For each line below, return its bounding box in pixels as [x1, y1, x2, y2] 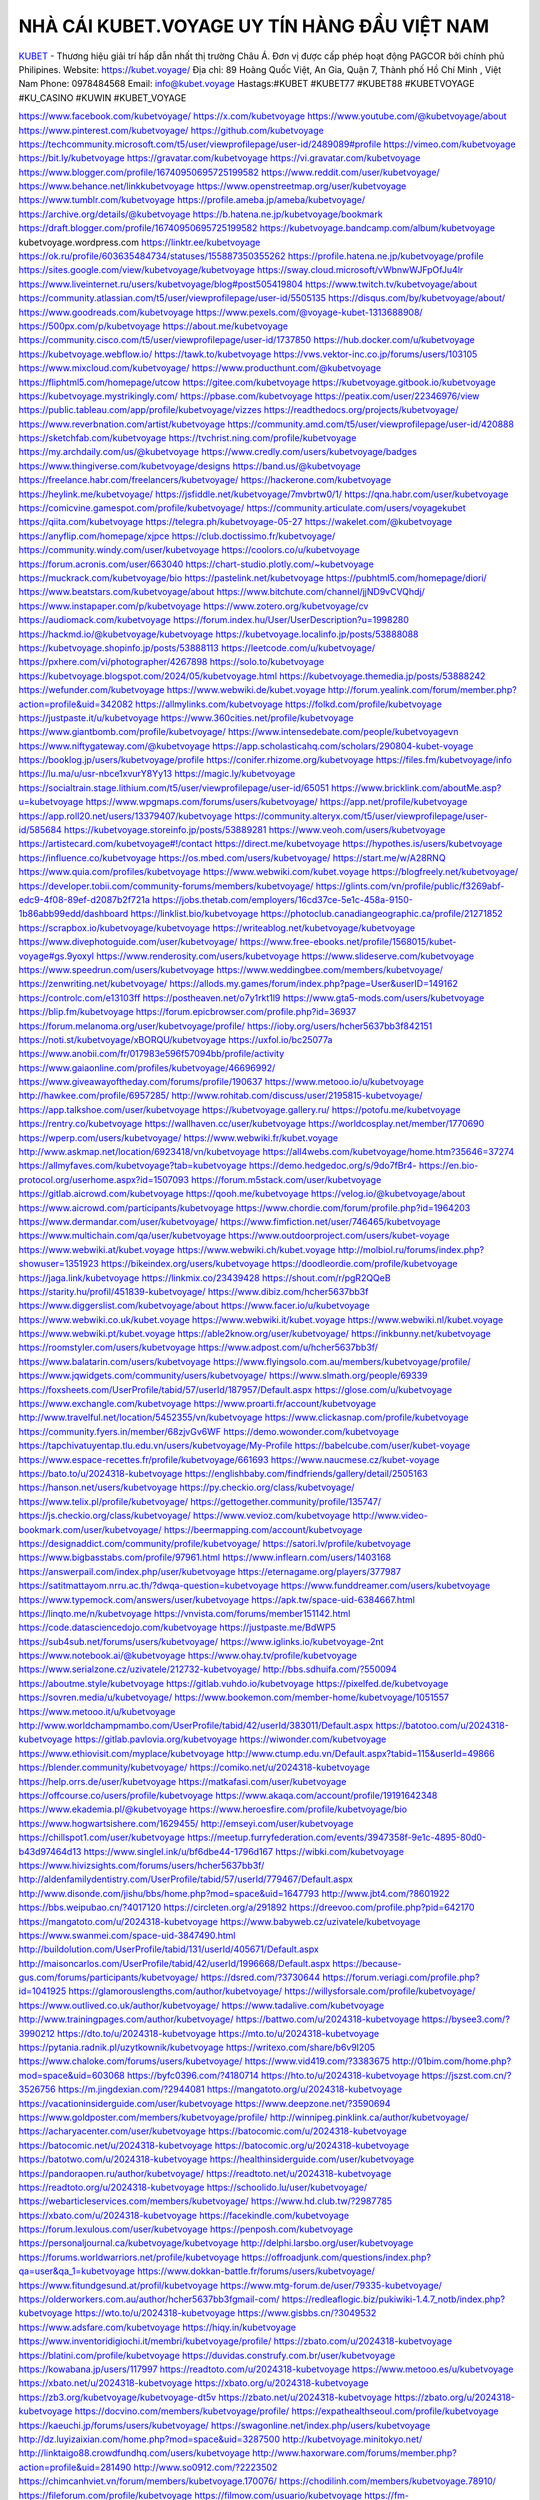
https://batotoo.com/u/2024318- [375, 1720, 509, 1732]
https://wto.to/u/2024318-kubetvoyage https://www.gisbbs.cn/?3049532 [74, 2307, 377, 2319]
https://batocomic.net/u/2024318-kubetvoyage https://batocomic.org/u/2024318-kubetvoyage [18, 2139, 410, 2151]
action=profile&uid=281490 [18, 2461, 132, 2473]
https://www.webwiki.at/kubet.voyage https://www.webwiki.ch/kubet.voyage [18, 1243, 336, 1255]
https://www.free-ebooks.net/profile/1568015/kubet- [239, 936, 457, 948]
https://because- [332, 1957, 402, 1969]
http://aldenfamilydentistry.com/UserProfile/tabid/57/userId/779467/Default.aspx [18, 1873, 354, 1885]
